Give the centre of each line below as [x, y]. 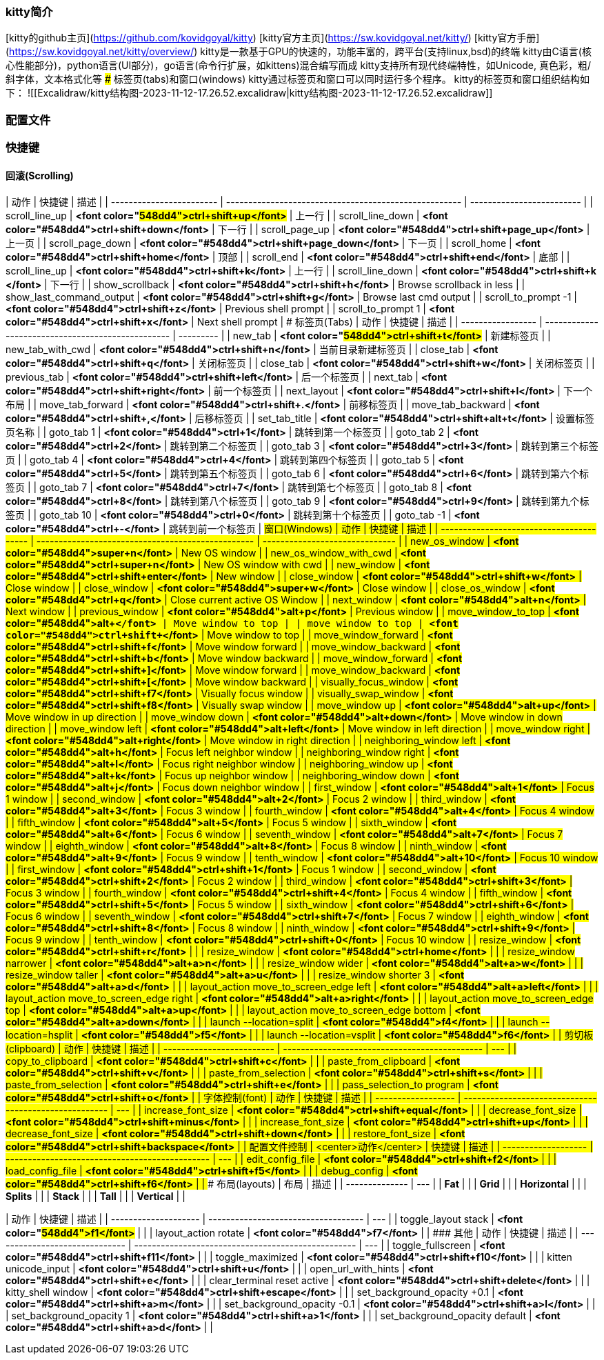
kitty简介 [29, 12]
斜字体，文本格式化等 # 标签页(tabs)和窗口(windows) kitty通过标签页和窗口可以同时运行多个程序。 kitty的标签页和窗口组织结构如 [298, 79]
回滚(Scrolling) [40, 175]
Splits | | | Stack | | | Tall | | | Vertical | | [95, 1197]
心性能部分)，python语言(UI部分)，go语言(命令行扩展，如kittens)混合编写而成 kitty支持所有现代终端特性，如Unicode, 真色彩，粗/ [299, 66]
